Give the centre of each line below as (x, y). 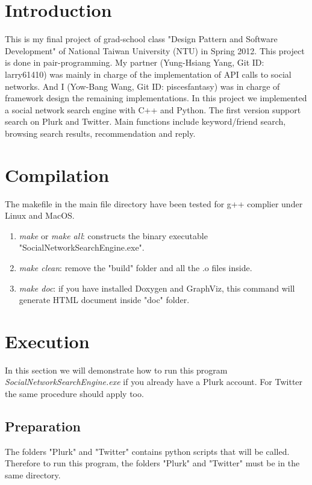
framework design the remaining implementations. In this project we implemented (156, 98)
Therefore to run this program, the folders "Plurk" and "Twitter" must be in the (152, 463)
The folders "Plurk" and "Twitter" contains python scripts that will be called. (147, 451)
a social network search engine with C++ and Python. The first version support (153, 109)
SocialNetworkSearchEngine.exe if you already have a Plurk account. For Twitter (154, 382)
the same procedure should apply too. (74, 394)
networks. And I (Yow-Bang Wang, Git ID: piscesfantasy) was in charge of (142, 86)
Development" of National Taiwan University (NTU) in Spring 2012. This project (155, 50)
